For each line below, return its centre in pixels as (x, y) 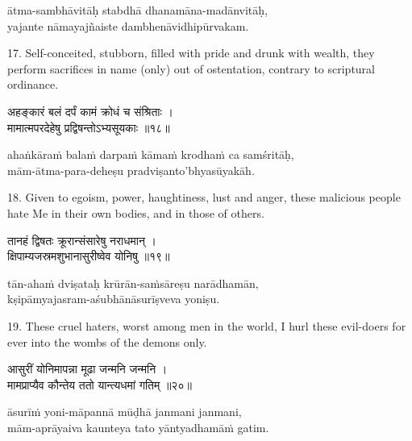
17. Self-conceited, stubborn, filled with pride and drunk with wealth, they (191, 53)
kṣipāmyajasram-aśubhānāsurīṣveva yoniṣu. (114, 299)
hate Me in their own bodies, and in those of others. (136, 212)
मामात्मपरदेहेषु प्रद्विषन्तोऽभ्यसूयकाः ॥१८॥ (89, 127)
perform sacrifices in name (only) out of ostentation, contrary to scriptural (191, 68)
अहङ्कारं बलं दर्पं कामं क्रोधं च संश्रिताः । (90, 111)
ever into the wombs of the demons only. (107, 341)
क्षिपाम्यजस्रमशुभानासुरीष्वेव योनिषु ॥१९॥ (89, 256)
